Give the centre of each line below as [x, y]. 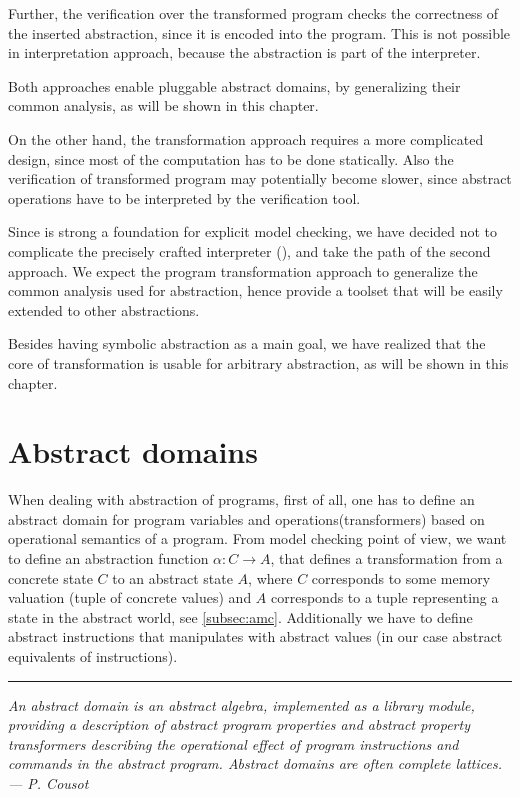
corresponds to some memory [401, 577]
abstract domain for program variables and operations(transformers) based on [246, 518]
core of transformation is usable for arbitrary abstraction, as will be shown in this [258, 362]
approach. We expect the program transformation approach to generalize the [243, 270]
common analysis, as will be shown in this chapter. [163, 105]
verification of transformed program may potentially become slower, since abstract [260, 178]
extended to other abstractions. [104, 309]
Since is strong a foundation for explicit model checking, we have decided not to [253, 231]
